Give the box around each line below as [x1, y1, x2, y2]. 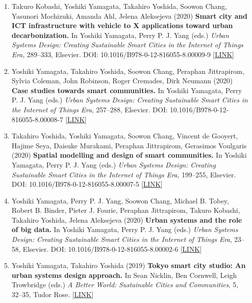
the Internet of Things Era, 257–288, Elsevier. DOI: [11, 104, 168, 114]
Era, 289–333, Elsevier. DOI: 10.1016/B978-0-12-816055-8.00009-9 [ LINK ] [11, 49, 234, 59]
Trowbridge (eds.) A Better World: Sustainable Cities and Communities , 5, [11, 279, 238, 290]
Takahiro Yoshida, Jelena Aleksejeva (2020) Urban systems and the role [11, 214, 242, 225]
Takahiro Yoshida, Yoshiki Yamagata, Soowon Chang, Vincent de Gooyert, [11, 131, 238, 141]
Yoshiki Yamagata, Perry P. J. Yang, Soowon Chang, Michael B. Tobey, [11, 195, 229, 205]
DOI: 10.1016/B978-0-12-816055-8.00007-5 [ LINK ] [11, 179, 163, 189]
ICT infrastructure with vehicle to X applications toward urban [11, 20, 233, 31]
